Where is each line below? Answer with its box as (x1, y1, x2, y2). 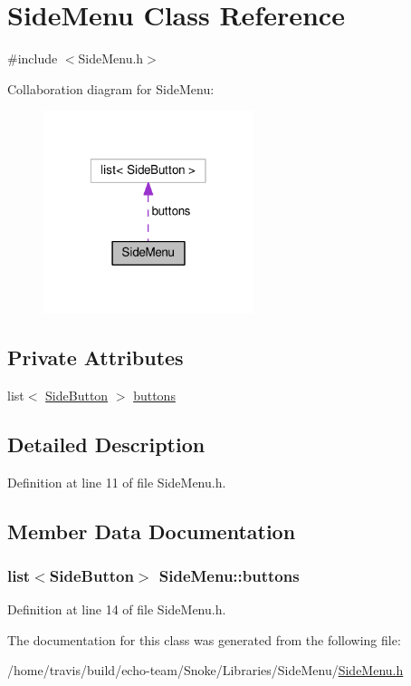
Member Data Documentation (7, 517, 296, 545)
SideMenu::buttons (158, 564, 300, 586)
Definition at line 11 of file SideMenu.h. (7, 472, 226, 491)
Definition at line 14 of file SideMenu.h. (7, 600, 226, 619)
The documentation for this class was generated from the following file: (7, 630, 401, 649)
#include (7, 49, 58, 68)
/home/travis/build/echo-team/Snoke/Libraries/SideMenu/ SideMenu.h (7, 661, 404, 680)
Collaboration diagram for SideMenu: (7, 79, 215, 98)
